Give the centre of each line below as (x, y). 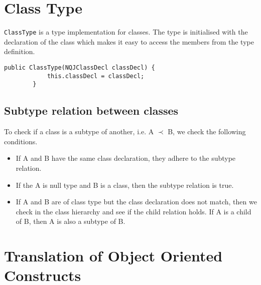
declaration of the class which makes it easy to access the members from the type (129, 41)
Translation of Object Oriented (113, 256)
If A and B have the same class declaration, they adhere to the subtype (126, 158)
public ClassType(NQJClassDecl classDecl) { (80, 67)
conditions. (21, 141)
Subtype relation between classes (91, 110)
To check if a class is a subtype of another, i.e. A (79, 131)
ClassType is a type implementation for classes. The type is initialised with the (126, 32)
